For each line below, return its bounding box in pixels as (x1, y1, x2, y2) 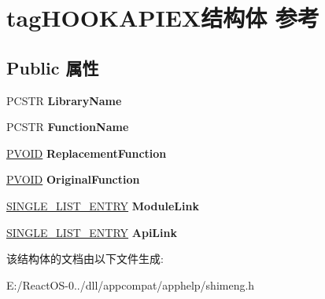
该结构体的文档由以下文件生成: (6, 250, 164, 267)
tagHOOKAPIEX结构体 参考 (6, 2, 319, 34)
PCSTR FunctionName (6, 119, 129, 135)
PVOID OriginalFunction (6, 171, 140, 188)
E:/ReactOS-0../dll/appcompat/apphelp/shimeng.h (6, 276, 255, 293)
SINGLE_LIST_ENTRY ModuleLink (6, 197, 199, 213)
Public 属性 (6, 55, 99, 79)
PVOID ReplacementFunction (6, 144, 167, 161)
